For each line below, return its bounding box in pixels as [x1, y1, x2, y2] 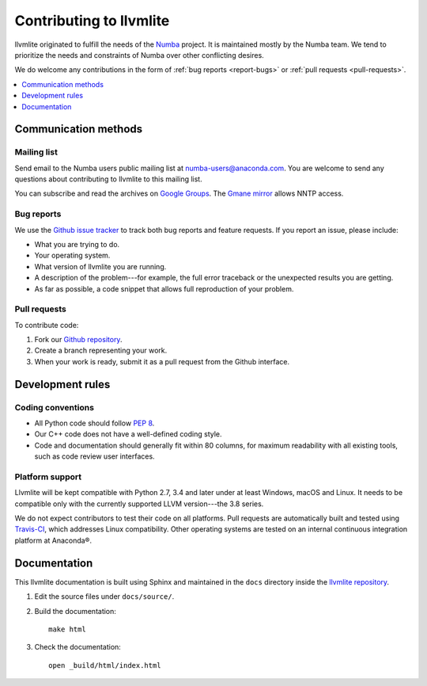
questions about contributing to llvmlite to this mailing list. [14, 174, 202, 184]
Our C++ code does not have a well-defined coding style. [34, 429, 222, 439]
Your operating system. [34, 250, 111, 261]
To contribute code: [14, 320, 79, 330]
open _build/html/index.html [48, 661, 161, 669]
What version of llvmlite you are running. [34, 261, 167, 271]
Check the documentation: [34, 642, 122, 652]
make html [48, 624, 86, 634]
